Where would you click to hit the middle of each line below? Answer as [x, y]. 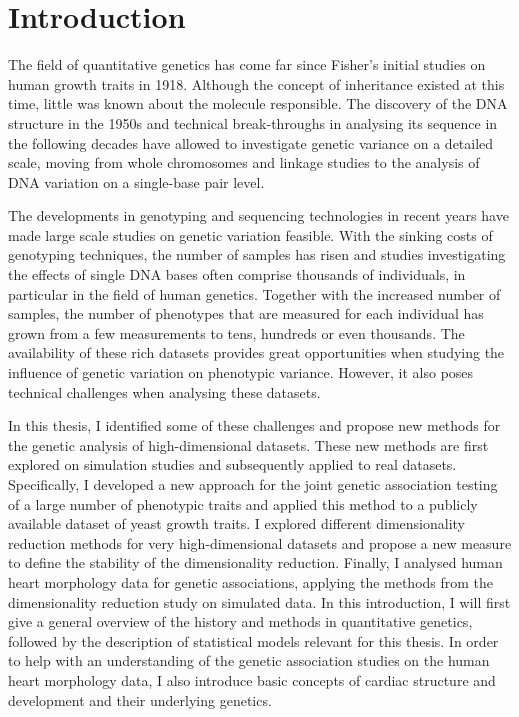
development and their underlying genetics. [140, 699]
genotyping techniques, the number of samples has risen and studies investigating [257, 254]
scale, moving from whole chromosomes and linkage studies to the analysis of [244, 162]
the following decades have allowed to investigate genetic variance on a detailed [251, 142]
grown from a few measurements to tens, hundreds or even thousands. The [236, 332]
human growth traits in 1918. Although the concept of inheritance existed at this [256, 83]
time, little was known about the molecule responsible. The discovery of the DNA [258, 103]
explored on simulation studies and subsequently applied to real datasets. [232, 464]
